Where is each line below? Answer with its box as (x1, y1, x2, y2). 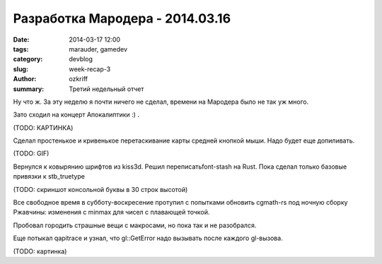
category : (13, 55, 43, 64)
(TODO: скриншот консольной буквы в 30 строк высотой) (13, 185, 188, 193)
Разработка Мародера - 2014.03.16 (13, 11, 231, 26)
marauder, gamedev (69, 44, 127, 53)
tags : (13, 44, 29, 53)
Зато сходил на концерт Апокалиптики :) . (13, 110, 139, 119)
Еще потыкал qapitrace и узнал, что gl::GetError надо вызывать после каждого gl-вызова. (13, 234, 283, 243)
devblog (69, 55, 93, 64)
